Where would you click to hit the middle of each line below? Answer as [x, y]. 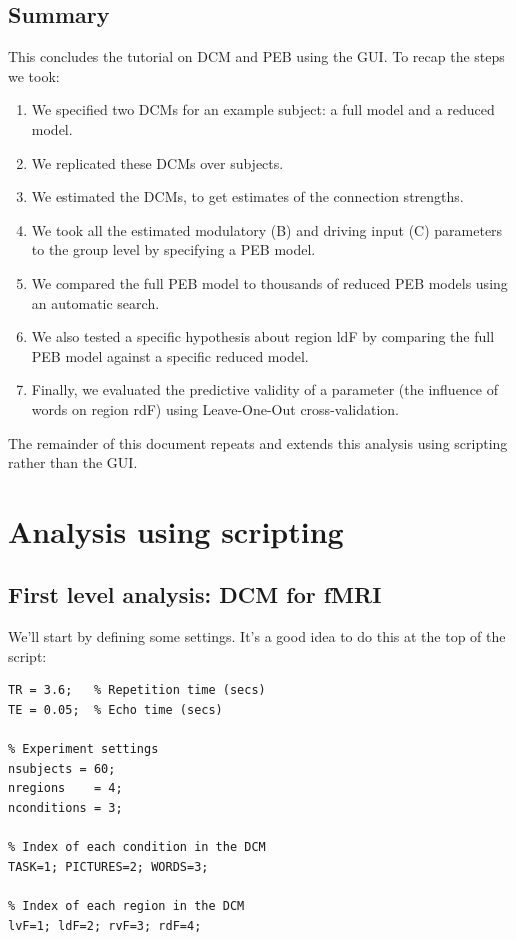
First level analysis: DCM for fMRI [195, 594]
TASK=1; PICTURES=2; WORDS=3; [108, 866]
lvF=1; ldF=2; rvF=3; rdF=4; [105, 925]
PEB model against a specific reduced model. [170, 355]
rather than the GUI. [73, 462]
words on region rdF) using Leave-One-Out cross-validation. [215, 408]
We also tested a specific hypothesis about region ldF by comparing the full [263, 336]
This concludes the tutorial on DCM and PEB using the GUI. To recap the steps [256, 56]
